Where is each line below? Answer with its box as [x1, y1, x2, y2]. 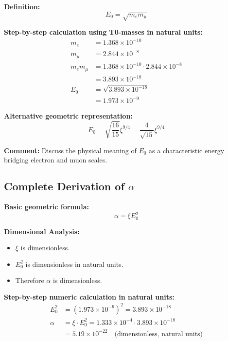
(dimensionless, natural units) [114, 330, 203, 338]
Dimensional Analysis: [4, 226, 80, 236]
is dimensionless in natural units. [25, 259, 123, 269]
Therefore [15, 275, 44, 285]
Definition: [4, 1, 40, 11]
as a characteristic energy [149, 145, 225, 155]
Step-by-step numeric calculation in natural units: [4, 291, 175, 302]
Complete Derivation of [4, 179, 124, 194]
